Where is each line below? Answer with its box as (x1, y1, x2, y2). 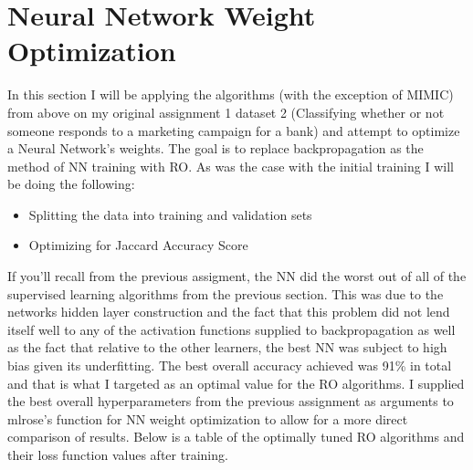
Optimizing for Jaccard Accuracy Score (28, 235, 248, 255)
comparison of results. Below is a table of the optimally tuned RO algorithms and (7, 427, 465, 446)
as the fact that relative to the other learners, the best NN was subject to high (7, 338, 447, 357)
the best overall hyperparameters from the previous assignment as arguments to (7, 392, 454, 411)
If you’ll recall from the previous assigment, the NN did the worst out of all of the (7, 266, 467, 286)
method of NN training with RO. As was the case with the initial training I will (7, 156, 454, 175)
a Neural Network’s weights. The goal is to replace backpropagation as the (7, 139, 424, 158)
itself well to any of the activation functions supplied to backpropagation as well (7, 319, 456, 339)
